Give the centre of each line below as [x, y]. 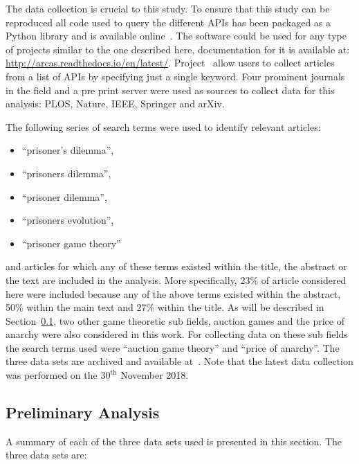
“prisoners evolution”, [68, 220]
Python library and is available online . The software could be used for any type [176, 36]
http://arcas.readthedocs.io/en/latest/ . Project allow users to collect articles [170, 63]
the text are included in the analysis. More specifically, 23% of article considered [176, 279]
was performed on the [52, 375]
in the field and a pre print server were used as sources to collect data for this [170, 90]
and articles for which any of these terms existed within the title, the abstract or [176, 266]
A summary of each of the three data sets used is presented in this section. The [174, 441]
